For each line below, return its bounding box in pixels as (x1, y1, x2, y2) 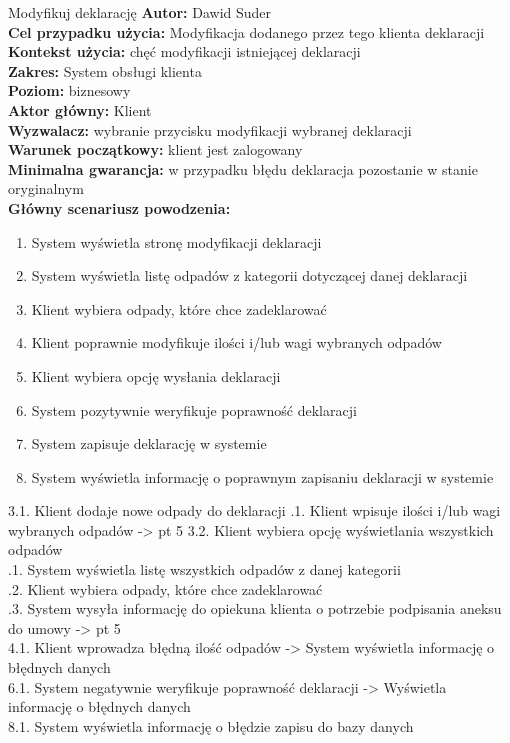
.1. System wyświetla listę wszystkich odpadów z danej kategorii (8, 559, 401, 580)
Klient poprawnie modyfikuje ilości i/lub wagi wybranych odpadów (31, 332, 442, 353)
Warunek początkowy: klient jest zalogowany (8, 139, 303, 160)
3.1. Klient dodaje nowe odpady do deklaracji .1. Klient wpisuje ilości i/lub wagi (8, 500, 501, 521)
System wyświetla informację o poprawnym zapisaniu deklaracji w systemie (31, 466, 494, 487)
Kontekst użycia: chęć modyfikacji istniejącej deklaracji (8, 41, 361, 62)
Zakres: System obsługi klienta (8, 60, 202, 81)
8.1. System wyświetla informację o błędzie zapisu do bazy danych (8, 715, 414, 736)
